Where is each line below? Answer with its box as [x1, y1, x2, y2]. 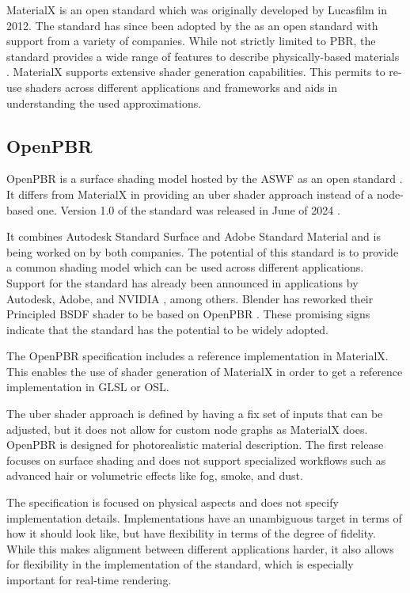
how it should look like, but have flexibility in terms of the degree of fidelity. [6, 525, 376, 542]
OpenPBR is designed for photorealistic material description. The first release [6, 436, 384, 453]
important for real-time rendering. [6, 572, 172, 588]
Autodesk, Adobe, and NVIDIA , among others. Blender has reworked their [6, 290, 374, 306]
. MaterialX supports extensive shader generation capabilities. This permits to [6, 63, 385, 80]
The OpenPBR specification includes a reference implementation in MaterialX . [6, 348, 389, 364]
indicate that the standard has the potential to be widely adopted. [6, 321, 329, 337]
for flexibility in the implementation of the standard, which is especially [6, 556, 354, 572]
